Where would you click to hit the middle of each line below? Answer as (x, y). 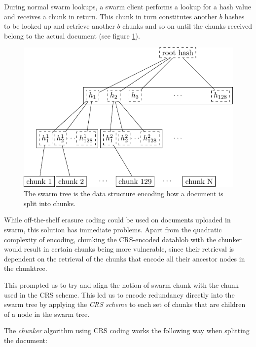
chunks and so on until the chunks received (187, 26)
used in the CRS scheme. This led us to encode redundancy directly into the (119, 294)
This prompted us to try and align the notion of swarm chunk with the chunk (121, 284)
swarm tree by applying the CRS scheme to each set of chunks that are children (125, 304)
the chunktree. (26, 268)
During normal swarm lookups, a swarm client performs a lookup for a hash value (128, 6)
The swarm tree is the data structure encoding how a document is (124, 194)
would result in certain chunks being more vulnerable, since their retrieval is (119, 249)
